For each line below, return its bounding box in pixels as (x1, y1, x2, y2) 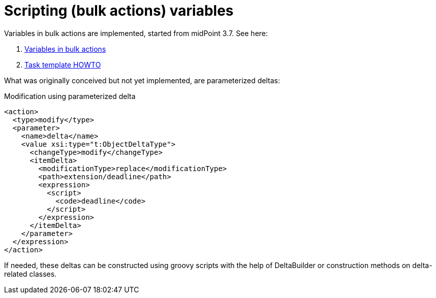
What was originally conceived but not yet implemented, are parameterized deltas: (4, 76, 280, 85)
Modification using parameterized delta (4, 91, 136, 101)
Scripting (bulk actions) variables (4, 2, 234, 19)
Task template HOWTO (24, 60, 101, 69)
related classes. (4, 269, 57, 278)
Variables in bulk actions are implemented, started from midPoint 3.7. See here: (4, 28, 268, 38)
